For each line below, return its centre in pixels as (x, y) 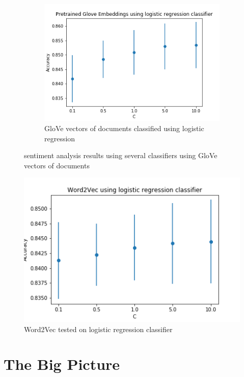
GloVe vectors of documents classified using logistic (124, 128)
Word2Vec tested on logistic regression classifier (98, 329)
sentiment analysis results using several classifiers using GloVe (121, 155)
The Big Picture (62, 364)
